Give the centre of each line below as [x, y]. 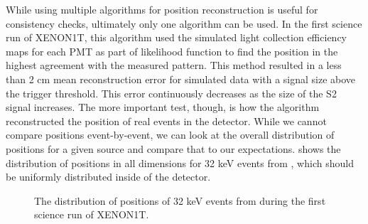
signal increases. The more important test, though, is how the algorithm [163, 107]
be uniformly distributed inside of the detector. [108, 177]
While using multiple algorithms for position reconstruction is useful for [162, 9]
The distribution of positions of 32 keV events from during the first [180, 200]
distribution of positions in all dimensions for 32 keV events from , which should [180, 162]
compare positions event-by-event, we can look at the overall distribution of [170, 135]
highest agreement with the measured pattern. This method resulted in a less [174, 65]
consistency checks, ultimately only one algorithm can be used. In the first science [184, 23]
